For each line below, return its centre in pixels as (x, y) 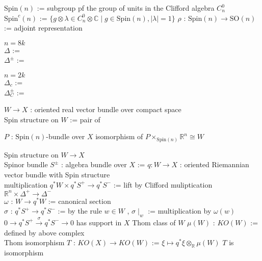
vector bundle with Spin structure (57, 175)
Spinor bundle (26, 164)
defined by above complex (44, 232)
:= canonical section (80, 201)
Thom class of (154, 222)
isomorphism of (119, 136)
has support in (99, 222)
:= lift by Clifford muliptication (163, 184)
